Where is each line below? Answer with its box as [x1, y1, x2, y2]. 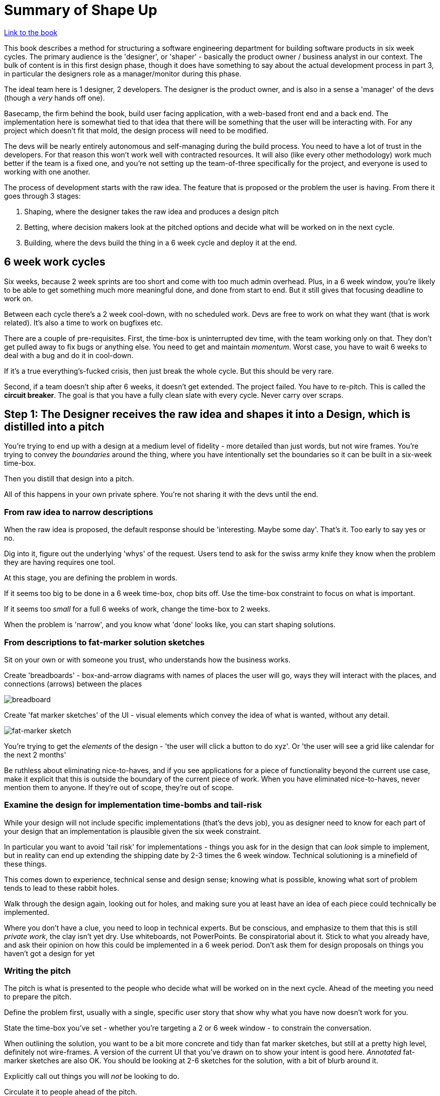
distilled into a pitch [4, 420, 105, 434]
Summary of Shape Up [4, 2, 157, 19]
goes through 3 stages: [4, 191, 81, 200]
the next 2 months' [4, 750, 66, 759]
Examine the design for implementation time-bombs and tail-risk [4, 800, 262, 810]
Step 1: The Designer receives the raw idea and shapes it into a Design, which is [4, 408, 410, 421]
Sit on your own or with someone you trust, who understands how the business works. [4, 655, 291, 664]
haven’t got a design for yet [4, 949, 95, 958]
